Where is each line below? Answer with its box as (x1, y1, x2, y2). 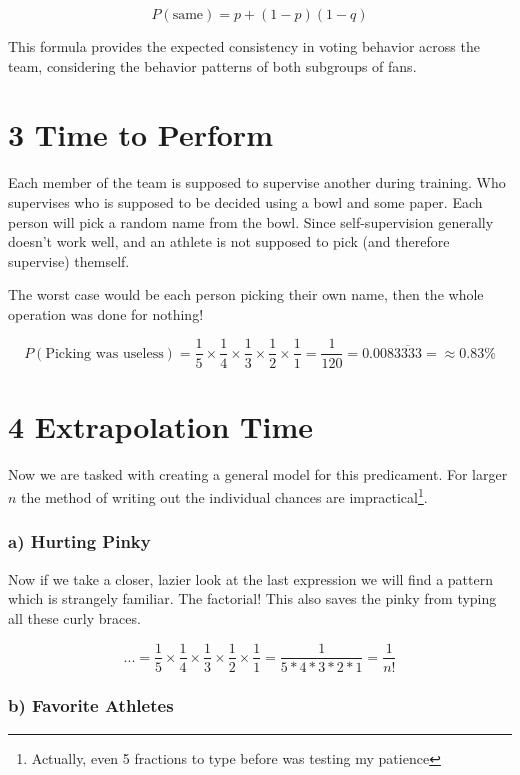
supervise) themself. (8, 250, 130, 271)
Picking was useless (45, 346, 164, 361)
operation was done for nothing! (8, 303, 204, 324)
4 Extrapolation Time (8, 405, 313, 446)
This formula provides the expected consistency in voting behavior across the (8, 36, 480, 56)
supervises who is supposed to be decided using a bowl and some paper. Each (8, 191, 483, 212)
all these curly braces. (8, 607, 141, 628)
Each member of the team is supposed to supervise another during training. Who (8, 172, 506, 193)
